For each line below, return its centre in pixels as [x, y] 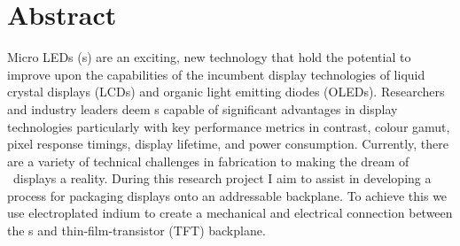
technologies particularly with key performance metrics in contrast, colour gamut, [229, 126]
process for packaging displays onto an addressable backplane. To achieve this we [227, 195]
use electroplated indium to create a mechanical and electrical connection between [230, 213]
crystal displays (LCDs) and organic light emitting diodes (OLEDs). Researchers [226, 92]
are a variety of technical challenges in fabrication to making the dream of [208, 161]
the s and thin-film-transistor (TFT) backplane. [136, 231]
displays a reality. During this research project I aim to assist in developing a [222, 178]
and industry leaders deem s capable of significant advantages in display [203, 108]
